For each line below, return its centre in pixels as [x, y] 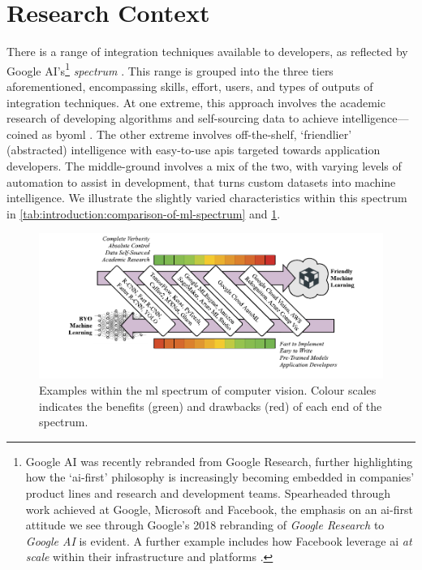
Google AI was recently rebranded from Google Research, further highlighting [219, 461]
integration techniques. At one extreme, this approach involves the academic [196, 102]
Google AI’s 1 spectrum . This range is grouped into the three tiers [170, 69]
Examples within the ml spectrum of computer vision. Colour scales [208, 389]
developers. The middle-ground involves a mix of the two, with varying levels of [204, 165]
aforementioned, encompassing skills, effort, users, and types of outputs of [190, 86]
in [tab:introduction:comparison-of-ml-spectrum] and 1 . [144, 213]
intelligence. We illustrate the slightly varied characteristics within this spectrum [207, 198]
